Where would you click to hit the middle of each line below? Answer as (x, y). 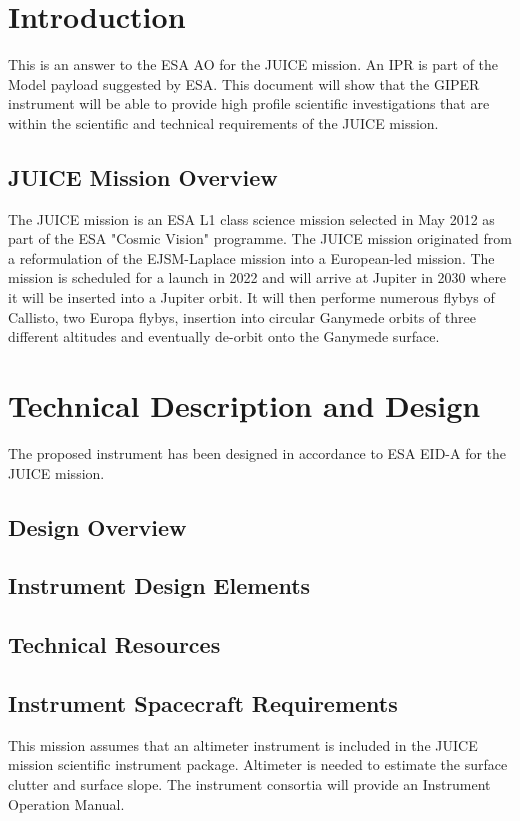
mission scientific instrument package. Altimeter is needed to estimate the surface (258, 764)
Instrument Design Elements (159, 585)
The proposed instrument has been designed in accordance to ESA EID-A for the (257, 452)
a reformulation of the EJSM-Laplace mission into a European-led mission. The (251, 257)
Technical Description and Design (244, 405)
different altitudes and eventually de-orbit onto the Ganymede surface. (224, 336)
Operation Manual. (66, 803)
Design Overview (97, 526)
